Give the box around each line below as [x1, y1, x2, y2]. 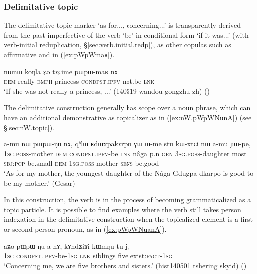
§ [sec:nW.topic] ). [4, 122, 54, 132]
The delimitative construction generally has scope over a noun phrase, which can [4, 102, 251, 113]
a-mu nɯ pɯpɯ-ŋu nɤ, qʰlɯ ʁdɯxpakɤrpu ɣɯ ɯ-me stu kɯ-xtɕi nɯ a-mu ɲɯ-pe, [4, 138, 251, 149]
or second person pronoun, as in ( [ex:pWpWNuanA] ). [4, 223, 167, 234]
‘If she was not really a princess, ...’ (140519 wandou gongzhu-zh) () [4, 85, 210, 96]
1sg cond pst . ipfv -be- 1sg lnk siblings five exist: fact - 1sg [4, 250, 173, 261]
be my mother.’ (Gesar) [4, 177, 75, 188]
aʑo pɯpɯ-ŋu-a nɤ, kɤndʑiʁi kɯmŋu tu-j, [4, 240, 129, 251]
